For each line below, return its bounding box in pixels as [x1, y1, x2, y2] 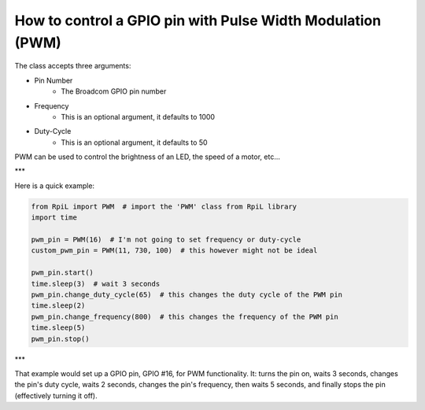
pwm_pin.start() [31, 268, 94, 277]
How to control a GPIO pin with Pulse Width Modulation [14, 12, 382, 29]
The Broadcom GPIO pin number [61, 87, 167, 96]
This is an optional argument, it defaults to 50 [61, 138, 208, 147]
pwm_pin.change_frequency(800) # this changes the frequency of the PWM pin [31, 312, 338, 321]
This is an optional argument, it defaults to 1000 [61, 112, 216, 121]
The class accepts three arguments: [14, 61, 131, 71]
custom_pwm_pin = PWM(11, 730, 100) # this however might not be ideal [31, 246, 318, 255]
